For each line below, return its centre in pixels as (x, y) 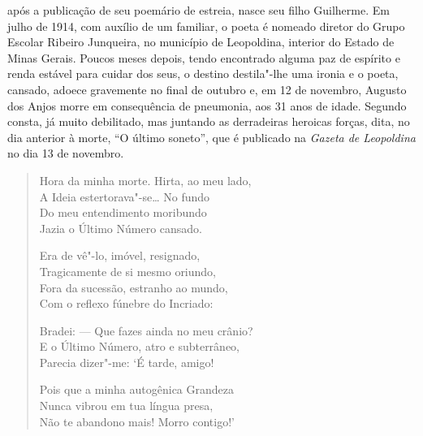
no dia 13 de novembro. (66, 153)
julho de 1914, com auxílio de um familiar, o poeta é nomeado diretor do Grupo (206, 26)
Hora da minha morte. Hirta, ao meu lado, (145, 180)
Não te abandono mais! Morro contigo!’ (137, 421)
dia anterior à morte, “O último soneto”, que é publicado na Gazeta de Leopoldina (211, 137)
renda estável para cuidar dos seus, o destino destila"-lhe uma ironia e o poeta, (203, 73)
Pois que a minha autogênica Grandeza (136, 389)
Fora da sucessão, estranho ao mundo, (134, 287)
